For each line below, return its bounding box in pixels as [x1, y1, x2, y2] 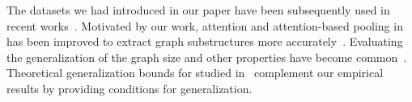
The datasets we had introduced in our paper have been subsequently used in [6, 2, 390, 18]
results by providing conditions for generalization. [6, 80, 253, 96]
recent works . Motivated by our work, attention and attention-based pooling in [6, 17, 403, 34]
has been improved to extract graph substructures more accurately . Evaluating [6, 33, 403, 50]
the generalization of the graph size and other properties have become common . [6, 48, 407, 65]
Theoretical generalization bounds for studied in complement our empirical [6, 64, 384, 81]
